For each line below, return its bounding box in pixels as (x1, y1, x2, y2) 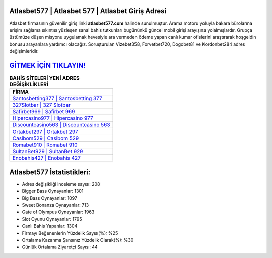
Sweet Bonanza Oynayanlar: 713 (22, 202, 89, 208)
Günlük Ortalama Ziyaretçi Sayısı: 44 (22, 244, 98, 250)
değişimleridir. (9, 48, 39, 54)
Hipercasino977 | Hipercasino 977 (12, 115, 93, 122)
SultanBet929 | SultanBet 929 (12, 148, 83, 155)
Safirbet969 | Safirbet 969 (12, 108, 75, 115)
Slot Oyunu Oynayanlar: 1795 (22, 216, 83, 222)
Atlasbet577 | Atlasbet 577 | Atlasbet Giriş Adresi (9, 7, 166, 15)
